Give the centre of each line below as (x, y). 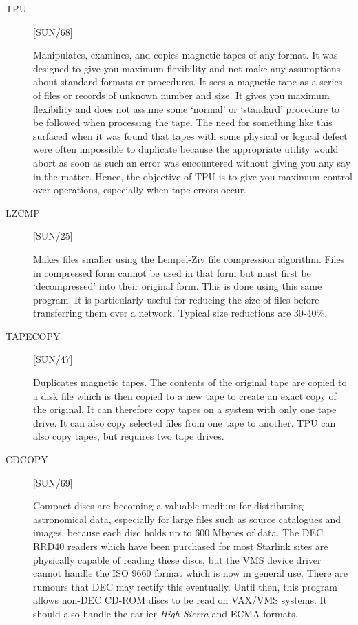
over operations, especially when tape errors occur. (140, 190)
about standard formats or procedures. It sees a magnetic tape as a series (188, 82)
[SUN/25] (53, 236)
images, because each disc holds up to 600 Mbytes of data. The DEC (178, 532)
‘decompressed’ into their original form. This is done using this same (178, 286)
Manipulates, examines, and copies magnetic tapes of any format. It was (186, 55)
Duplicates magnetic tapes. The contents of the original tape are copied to (190, 382)
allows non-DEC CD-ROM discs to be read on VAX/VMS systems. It (180, 600)
